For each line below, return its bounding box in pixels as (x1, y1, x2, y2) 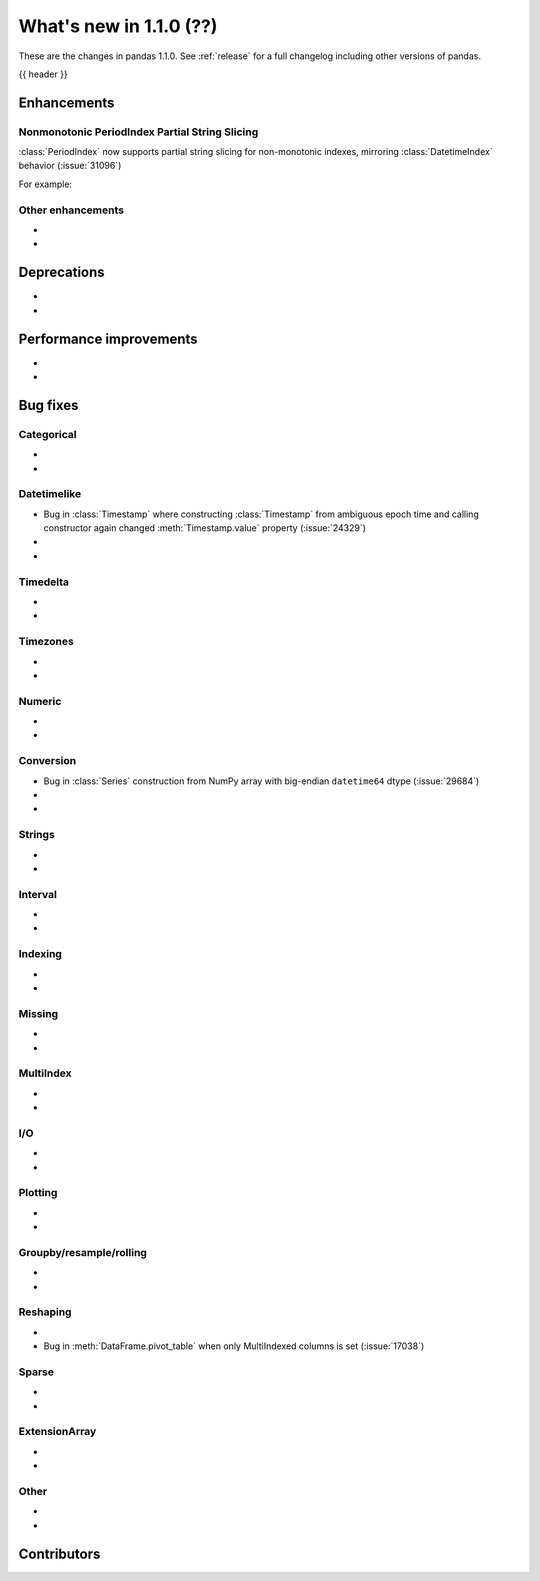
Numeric (18, 694, 62, 708)
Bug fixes (18, 396, 79, 414)
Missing (18, 1006, 59, 1020)
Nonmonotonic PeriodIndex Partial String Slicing (18, 125, 259, 139)
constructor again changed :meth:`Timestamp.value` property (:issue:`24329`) (43, 522, 367, 534)
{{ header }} (18, 68, 69, 80)
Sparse (18, 1365, 55, 1379)
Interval (18, 887, 57, 901)
